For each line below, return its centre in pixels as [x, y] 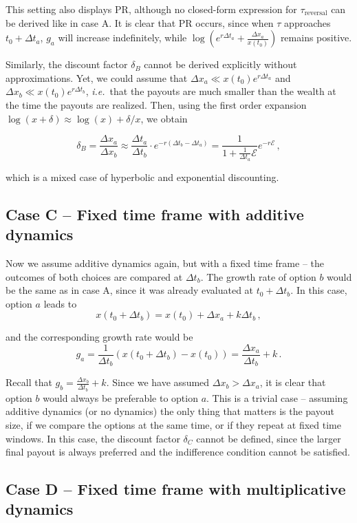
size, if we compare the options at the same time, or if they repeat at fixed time [173, 424]
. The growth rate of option [258, 276]
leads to [60, 303]
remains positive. [316, 38]
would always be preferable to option [120, 397]
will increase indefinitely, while [122, 38]
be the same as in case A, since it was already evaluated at [130, 290]
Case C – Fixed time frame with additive [155, 214]
